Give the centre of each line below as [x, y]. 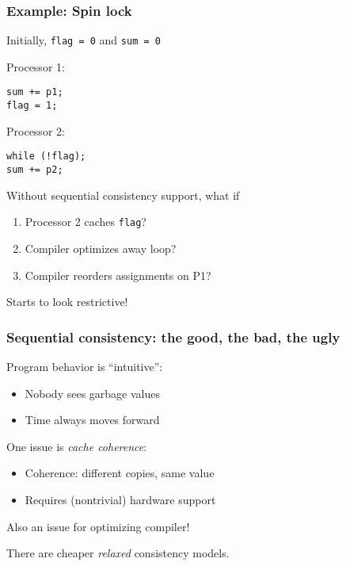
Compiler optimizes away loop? [101, 248]
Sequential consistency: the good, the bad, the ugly [173, 337]
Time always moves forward [92, 420]
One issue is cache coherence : [77, 446]
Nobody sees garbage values [92, 393]
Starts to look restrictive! [67, 302]
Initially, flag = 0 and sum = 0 [84, 40]
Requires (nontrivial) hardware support [120, 499]
